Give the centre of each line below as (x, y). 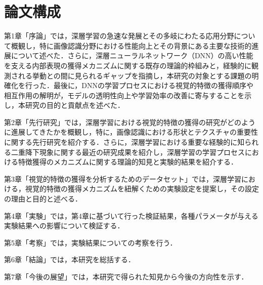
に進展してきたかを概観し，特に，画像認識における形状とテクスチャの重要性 (131, 132)
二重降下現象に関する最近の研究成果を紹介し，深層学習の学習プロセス (128, 152)
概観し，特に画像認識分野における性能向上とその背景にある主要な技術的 (131, 45)
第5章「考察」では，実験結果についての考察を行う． (91, 242)
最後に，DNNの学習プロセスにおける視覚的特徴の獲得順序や (153, 85)
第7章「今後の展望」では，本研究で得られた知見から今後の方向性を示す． (126, 276)
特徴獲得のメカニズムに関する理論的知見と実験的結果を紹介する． (128, 162)
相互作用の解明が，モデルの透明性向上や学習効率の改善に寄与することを (124, 95)
